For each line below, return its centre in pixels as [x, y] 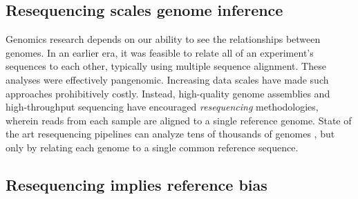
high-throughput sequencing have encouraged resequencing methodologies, [162, 107]
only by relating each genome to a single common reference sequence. [152, 147]
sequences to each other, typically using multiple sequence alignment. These [166, 66]
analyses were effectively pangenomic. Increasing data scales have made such [167, 79]
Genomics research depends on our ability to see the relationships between [163, 39]
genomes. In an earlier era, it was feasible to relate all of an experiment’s [160, 52]
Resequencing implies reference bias [136, 184]
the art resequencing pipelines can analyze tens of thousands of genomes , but [170, 134]
